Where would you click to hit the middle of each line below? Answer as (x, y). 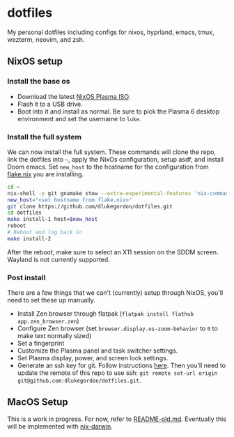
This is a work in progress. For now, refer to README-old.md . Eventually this (117, 419)
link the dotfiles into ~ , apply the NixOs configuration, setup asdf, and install (116, 159)
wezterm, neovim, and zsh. (46, 39)
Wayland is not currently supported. (58, 259)
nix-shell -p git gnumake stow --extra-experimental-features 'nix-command (119, 193)
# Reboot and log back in (45, 232)
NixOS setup (35, 62)
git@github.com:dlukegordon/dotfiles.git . (79, 381)
